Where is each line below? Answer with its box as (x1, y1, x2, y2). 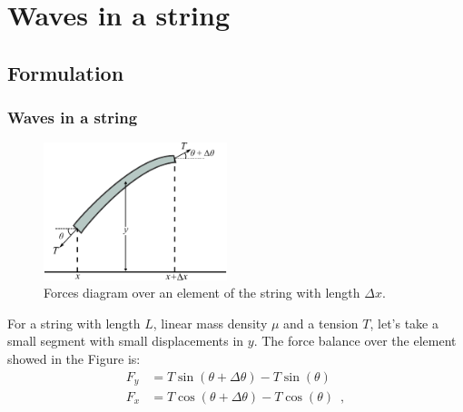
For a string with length (7, 313, 141, 332)
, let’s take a (369, 313, 438, 332)
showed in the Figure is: (7, 348, 141, 368)
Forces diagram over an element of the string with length (44, 283, 360, 302)
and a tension (283, 313, 359, 332)
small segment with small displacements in (7, 331, 244, 350)
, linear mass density (153, 313, 268, 332)
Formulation (7, 58, 124, 86)
